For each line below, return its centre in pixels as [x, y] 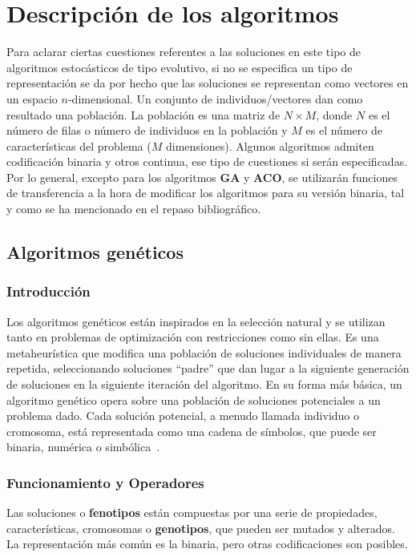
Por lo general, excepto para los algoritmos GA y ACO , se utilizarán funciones [202, 177]
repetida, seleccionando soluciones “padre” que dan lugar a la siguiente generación [208, 368]
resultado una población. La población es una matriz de [143, 114]
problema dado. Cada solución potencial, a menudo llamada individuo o [183, 416]
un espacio [32, 98]
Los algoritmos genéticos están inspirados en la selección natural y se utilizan [196, 321]
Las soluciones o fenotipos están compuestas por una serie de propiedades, [192, 513]
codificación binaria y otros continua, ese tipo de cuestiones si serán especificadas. [207, 161]
